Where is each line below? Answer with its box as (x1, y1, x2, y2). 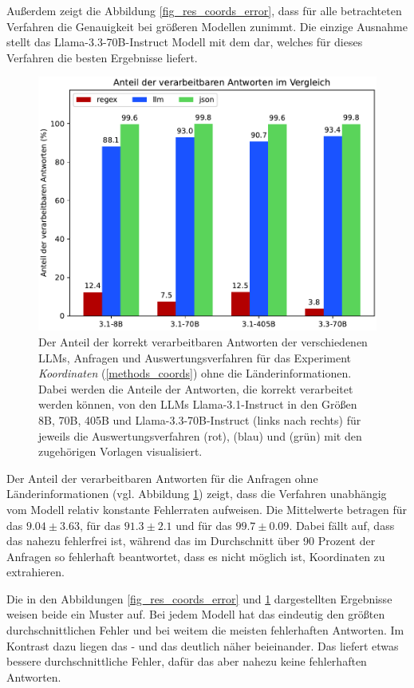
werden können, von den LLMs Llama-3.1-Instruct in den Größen (38, 396, 357, 413)
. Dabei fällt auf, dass (289, 516, 395, 533)
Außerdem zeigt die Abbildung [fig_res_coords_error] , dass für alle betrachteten (6, 2, 402, 18)
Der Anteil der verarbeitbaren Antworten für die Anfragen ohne (6, 469, 318, 486)
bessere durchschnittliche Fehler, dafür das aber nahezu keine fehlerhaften (6, 653, 367, 670)
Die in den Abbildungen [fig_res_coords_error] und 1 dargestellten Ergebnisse (6, 590, 392, 607)
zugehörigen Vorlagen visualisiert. (38, 443, 203, 460)
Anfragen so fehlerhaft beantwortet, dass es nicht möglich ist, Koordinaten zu (6, 548, 385, 564)
